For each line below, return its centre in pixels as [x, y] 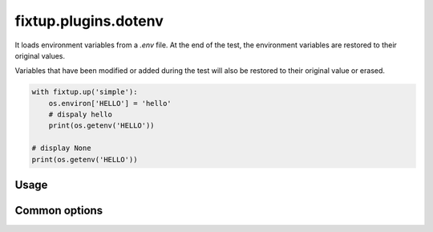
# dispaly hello [80, 115]
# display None [61, 148]
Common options [59, 211]
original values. [40, 55]
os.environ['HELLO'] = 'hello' [110, 103]
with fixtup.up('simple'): [85, 92]
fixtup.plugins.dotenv [89, 21]
